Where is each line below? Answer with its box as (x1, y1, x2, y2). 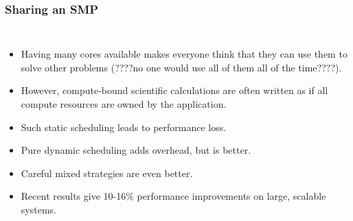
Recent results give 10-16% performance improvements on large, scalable (21, 189, 326, 203)
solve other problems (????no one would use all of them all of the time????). (21, 60, 342, 74)
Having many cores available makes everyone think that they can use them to (21, 47, 348, 61)
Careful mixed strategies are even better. (21, 165, 193, 180)
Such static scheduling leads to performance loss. (21, 119, 227, 134)
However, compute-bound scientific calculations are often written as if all (21, 83, 328, 97)
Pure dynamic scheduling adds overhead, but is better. (21, 143, 251, 157)
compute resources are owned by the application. (21, 97, 227, 110)
